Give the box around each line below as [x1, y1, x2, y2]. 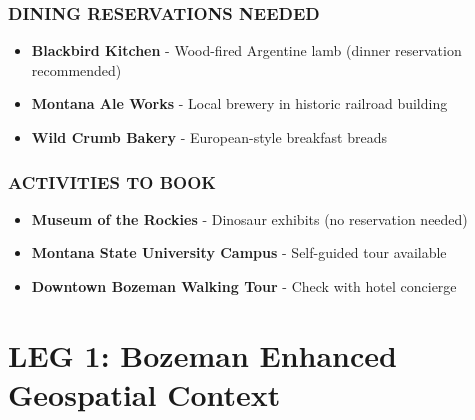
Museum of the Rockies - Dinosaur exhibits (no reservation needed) [31, 208, 468, 229]
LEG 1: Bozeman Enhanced [8, 334, 397, 375]
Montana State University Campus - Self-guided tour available [31, 242, 447, 263]
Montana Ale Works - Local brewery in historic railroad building [31, 93, 448, 114]
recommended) [31, 59, 122, 80]
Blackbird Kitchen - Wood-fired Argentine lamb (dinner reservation [31, 40, 462, 61]
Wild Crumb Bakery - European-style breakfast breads [31, 127, 387, 147]
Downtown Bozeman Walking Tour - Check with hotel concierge [31, 276, 457, 296]
